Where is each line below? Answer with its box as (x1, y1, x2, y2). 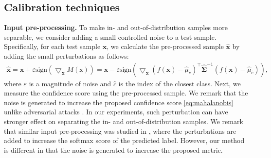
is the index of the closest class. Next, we (118, 78, 241, 88)
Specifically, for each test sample (4, 41, 101, 51)
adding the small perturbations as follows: (4, 50, 129, 61)
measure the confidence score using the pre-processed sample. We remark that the (4, 88, 248, 98)
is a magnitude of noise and (29, 78, 111, 88)
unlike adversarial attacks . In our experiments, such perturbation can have (4, 107, 228, 117)
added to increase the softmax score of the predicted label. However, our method (4, 135, 245, 145)
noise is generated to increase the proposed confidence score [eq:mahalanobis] (4, 97, 234, 107)
